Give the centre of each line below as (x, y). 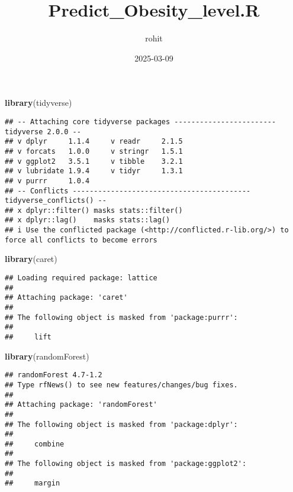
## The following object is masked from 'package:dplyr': (121, 424)
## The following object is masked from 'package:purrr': (121, 317)
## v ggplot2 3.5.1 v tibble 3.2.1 (94, 161)
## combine (35, 444)
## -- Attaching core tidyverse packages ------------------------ (141, 122)
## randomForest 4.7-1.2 (54, 375)
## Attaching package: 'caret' (66, 298)
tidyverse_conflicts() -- (56, 201)
